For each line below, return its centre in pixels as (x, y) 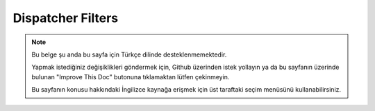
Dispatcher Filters (66, 18)
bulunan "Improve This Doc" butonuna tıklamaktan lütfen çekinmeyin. (131, 77)
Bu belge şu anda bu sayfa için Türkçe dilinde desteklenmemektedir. (129, 54)
